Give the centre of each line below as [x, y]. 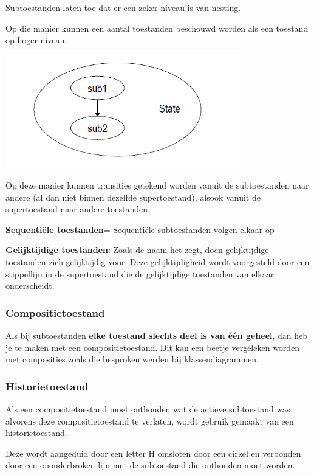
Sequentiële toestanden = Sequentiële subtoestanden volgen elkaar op [140, 229]
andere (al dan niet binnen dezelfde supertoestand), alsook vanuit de [133, 197]
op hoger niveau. [36, 40]
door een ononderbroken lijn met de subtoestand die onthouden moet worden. [150, 465]
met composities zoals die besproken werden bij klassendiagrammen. [132, 359]
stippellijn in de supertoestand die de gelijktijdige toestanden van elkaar [140, 273]
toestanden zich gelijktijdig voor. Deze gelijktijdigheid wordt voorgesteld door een [158, 261]
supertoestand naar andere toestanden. [78, 209]
